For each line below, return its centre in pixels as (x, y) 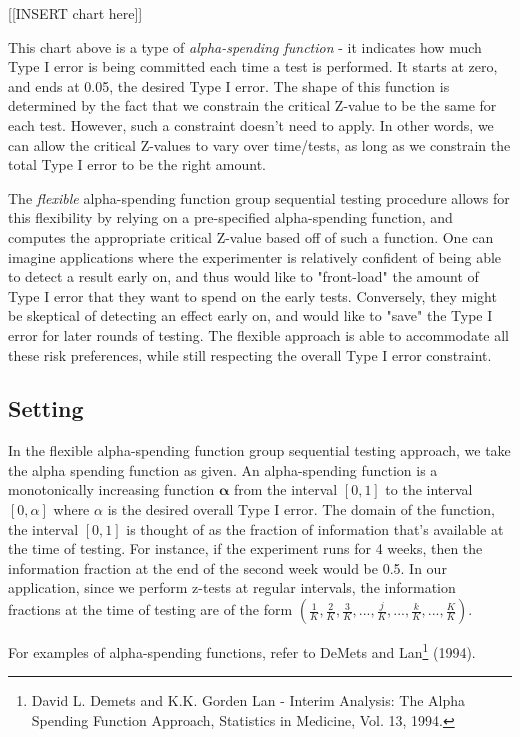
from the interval (286, 489)
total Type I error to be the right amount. (137, 164)
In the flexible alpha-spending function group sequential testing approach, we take (259, 450)
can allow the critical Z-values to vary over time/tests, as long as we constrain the (259, 144)
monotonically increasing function (111, 489)
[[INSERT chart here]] (75, 13)
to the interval (429, 489)
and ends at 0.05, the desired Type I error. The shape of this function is (229, 85)
